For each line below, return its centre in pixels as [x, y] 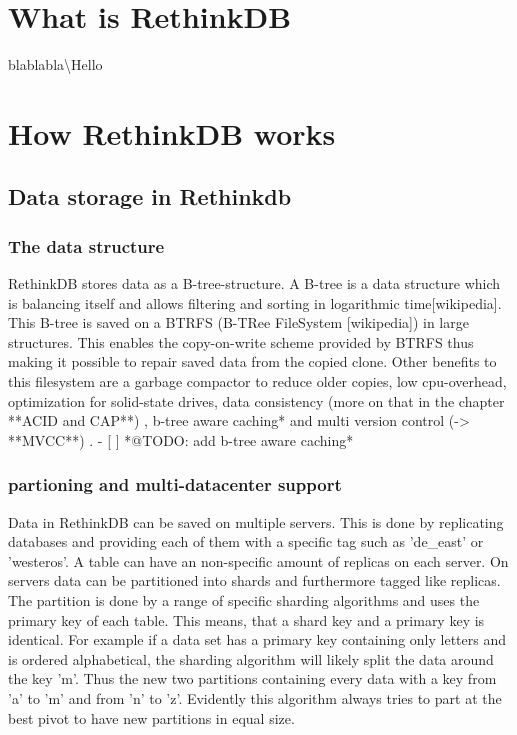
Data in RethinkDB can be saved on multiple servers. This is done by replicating [256, 521]
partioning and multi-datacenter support [175, 484]
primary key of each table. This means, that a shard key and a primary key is [246, 619]
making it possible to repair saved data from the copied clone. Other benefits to [252, 361]
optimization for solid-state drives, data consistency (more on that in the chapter [256, 400]
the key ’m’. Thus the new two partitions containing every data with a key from [252, 678]
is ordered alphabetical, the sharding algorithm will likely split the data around [251, 658]
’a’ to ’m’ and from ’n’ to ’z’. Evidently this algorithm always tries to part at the [255, 698]
